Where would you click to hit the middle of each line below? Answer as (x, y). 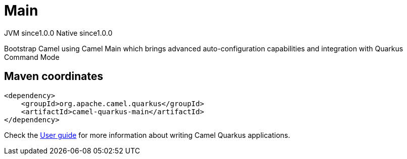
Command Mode (32, 57)
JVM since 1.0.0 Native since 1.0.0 (58, 33)
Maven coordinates (54, 76)
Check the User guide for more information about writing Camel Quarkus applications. (147, 135)
